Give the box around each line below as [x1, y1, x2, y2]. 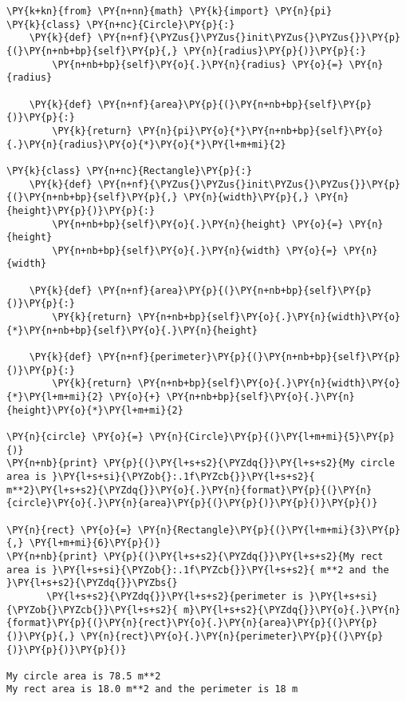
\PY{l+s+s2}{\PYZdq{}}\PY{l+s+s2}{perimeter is [46, 590, 304, 602]
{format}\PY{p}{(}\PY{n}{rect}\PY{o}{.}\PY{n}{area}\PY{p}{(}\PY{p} [6, 617, 378, 629]
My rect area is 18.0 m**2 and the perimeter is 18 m [6, 683, 298, 695]
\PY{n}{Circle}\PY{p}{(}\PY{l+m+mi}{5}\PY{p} [148, 431, 395, 442]
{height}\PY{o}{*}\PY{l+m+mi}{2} [6, 404, 183, 416]
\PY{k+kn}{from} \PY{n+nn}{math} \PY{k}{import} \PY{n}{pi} [6, 6, 333, 17]
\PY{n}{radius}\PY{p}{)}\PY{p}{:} [183, 45, 367, 57]
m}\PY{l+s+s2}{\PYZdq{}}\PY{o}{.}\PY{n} [183, 604, 400, 616]
